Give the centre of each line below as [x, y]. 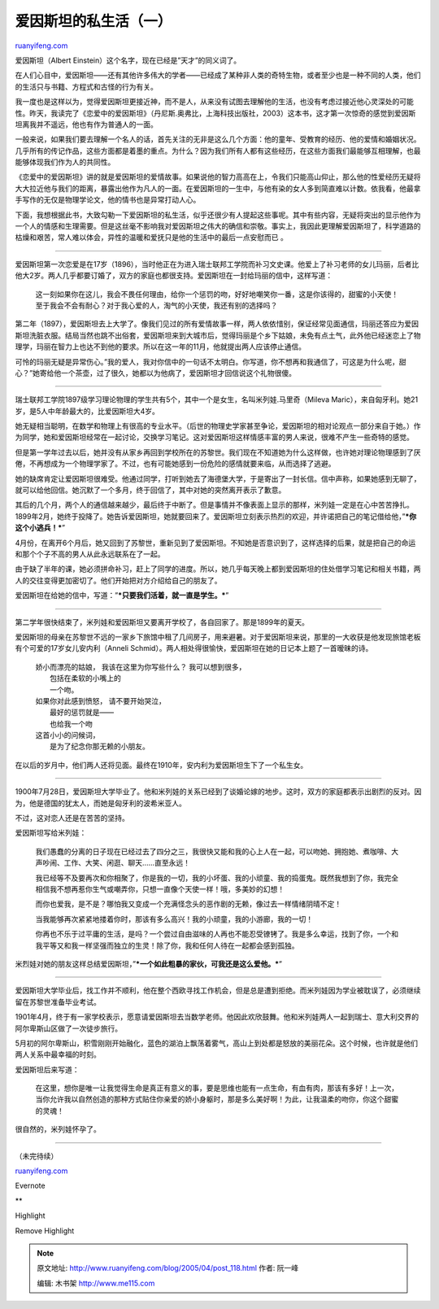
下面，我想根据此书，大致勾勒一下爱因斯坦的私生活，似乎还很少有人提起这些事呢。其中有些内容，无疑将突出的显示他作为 [218, 215]
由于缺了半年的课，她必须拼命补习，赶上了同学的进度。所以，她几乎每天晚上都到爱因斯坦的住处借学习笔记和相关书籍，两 [218, 569]
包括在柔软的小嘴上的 [85, 678]
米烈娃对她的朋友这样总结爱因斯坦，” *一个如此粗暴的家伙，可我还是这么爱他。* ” [148, 963]
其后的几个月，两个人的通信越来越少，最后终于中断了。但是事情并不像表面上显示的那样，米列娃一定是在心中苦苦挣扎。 [214, 505]
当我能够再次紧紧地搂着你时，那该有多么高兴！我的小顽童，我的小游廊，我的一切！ [174, 918]
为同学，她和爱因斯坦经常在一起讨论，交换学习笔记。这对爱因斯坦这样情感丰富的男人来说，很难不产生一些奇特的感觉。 [214, 437]
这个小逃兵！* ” [40, 528]
